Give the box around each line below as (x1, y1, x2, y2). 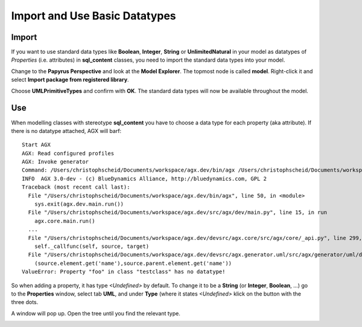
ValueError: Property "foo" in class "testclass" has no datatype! (22, 268, 226, 275)
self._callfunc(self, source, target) (34, 243, 150, 250)
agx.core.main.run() (34, 218, 95, 224)
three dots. (11, 299, 39, 306)
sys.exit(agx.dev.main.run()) (34, 201, 124, 208)
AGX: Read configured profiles (22, 150, 115, 157)
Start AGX (22, 141, 51, 148)
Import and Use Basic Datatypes (11, 9, 176, 22)
